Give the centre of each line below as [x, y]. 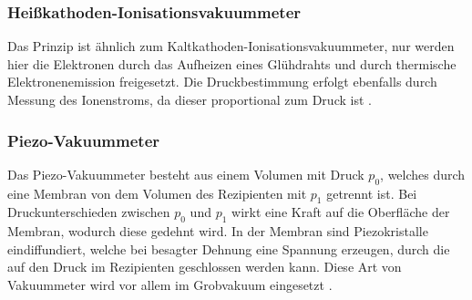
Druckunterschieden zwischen [89, 212]
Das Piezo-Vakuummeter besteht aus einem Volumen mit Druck [186, 174]
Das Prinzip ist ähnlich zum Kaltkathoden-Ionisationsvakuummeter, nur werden [231, 46]
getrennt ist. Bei [372, 193]
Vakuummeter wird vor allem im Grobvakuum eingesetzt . [170, 284]
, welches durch [423, 174]
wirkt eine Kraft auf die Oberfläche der [341, 212]
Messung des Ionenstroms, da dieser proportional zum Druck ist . [190, 99]
